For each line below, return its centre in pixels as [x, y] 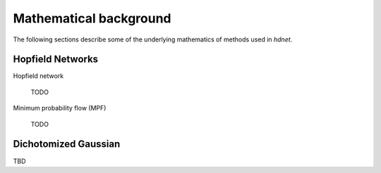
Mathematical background [92, 18]
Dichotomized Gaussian [67, 144]
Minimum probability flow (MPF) [60, 108]
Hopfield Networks [56, 59]
